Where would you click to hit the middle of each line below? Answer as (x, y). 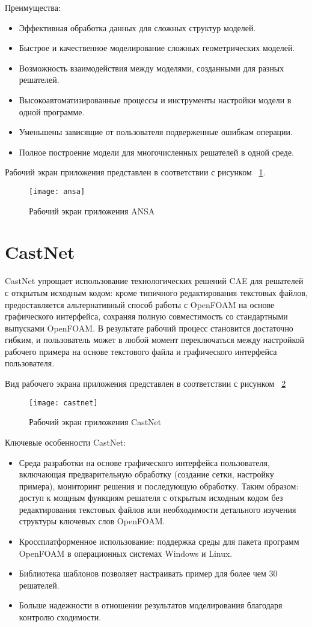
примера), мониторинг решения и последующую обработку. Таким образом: (159, 486)
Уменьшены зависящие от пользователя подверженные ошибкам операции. (156, 132)
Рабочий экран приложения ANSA (92, 211)
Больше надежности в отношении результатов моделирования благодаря (151, 605)
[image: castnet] (63, 403)
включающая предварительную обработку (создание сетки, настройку (146, 474)
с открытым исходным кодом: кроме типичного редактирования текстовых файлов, (156, 292)
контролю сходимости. (60, 617)
